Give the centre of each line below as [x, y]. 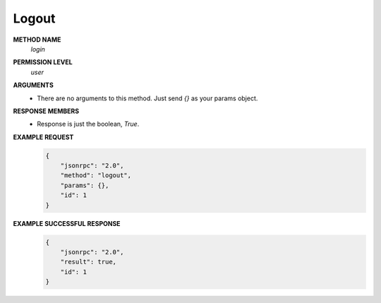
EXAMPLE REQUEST [43, 137]
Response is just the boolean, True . [88, 124]
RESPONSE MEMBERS [46, 111]
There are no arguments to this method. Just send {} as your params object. [147, 98]
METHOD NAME [37, 40]
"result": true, [88, 262]
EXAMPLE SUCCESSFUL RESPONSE [67, 223]
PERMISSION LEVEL [43, 62]
